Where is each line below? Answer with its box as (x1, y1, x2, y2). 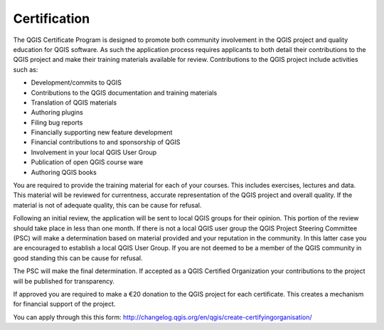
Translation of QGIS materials (31, 98, 117, 107)
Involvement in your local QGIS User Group (31, 148, 157, 156)
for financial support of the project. (13, 299, 116, 309)
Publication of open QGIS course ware (31, 158, 144, 166)
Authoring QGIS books (31, 168, 97, 176)
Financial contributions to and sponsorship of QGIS (31, 138, 181, 147)
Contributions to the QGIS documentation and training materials (31, 88, 218, 97)
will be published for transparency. (13, 277, 115, 285)
